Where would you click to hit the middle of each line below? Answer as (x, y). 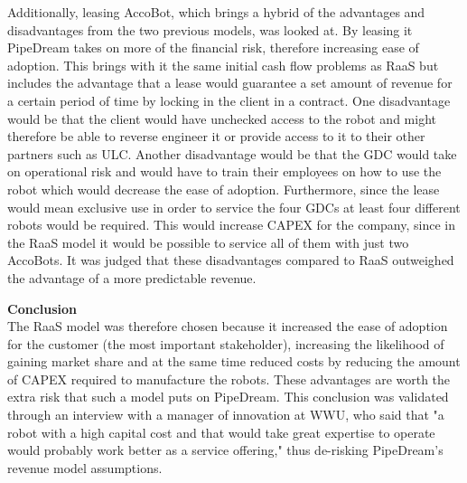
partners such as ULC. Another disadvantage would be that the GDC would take (232, 153)
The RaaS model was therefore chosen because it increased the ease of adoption (228, 326)
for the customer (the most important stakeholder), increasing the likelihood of (226, 343)
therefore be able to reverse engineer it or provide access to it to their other (216, 136)
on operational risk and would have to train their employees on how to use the (224, 171)
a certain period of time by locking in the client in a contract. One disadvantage (229, 100)
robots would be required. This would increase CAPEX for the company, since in (231, 225)
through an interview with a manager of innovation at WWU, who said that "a (226, 415)
